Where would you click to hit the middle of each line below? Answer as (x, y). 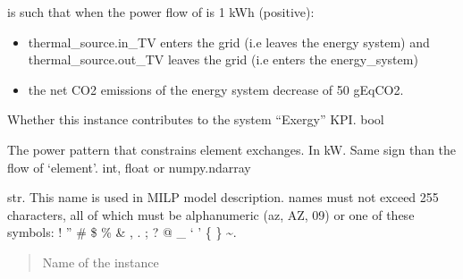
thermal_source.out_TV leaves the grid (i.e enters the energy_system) (223, 59)
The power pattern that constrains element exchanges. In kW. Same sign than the (232, 149)
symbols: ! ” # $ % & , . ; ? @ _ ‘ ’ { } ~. (122, 232)
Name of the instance (101, 262)
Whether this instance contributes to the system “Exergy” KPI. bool (196, 119)
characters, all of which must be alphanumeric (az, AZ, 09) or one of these (211, 214)
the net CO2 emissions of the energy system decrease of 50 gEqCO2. (216, 89)
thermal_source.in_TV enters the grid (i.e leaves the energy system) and (229, 42)
